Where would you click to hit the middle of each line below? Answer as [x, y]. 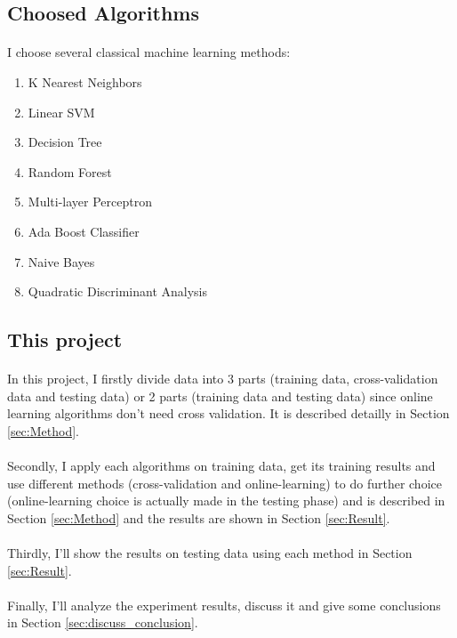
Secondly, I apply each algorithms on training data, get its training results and [221, 466]
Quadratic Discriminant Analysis [117, 291]
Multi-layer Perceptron [90, 202]
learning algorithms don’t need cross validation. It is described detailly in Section [228, 413]
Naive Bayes [61, 261]
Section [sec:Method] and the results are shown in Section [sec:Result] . [199, 517]
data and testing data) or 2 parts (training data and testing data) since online [220, 396]
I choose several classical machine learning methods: [149, 52]
